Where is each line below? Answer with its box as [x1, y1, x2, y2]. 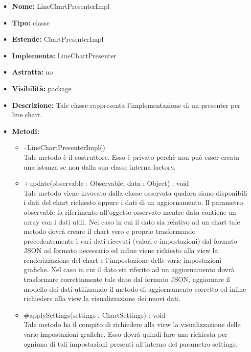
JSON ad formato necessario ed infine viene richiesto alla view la [23, 245, 218, 255]
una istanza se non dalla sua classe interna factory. [23, 161, 176, 172]
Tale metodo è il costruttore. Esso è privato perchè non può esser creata [23, 151, 240, 162]
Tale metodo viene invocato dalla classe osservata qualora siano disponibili [23, 187, 247, 198]
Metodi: [12, 126, 40, 136]
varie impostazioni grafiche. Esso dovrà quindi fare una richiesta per [23, 329, 228, 339]
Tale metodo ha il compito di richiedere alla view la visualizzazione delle [23, 319, 241, 329]
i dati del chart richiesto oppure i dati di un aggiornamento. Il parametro [23, 197, 243, 207]
